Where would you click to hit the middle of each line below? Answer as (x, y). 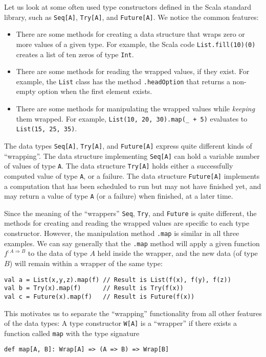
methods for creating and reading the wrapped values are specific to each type (127, 223)
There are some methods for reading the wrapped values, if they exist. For (133, 71)
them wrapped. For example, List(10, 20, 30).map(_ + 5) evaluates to (132, 118)
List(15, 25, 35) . (47, 128)
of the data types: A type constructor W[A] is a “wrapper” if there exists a (121, 323)
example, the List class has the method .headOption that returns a (123, 81)
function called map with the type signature (72, 333)
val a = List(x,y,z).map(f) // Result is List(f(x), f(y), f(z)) (118, 280)
